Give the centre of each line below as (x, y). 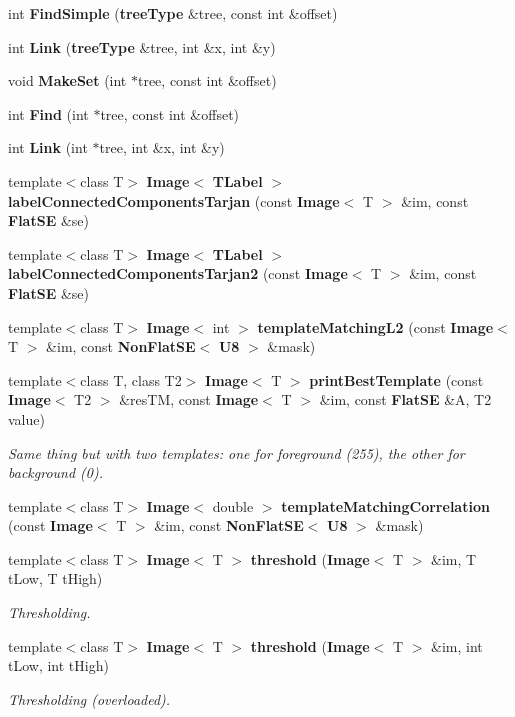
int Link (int (48, 147)
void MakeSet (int (67, 80)
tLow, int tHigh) (58, 665)
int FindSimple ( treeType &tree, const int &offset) (173, 13)
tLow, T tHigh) (55, 578)
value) (26, 418)
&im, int (457, 645)
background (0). (56, 472)
